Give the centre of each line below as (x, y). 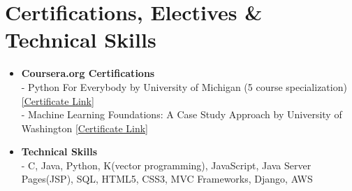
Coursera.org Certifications (88, 73)
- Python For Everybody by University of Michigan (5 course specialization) (184, 86)
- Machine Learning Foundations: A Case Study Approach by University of (182, 114)
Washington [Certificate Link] (85, 128)
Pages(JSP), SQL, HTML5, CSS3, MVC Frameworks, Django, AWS (167, 179)
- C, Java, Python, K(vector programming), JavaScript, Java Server (166, 165)
